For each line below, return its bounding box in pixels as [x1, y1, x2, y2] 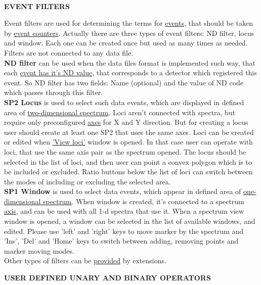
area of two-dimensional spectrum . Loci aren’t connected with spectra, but [4, 107, 236, 117]
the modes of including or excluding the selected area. [4, 176, 171, 186]
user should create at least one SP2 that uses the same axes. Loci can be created [4, 126, 254, 137]
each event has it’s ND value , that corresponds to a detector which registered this [4, 67, 257, 78]
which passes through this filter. [4, 87, 103, 98]
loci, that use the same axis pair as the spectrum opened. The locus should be [4, 146, 246, 157]
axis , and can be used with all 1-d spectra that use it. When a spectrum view [4, 206, 244, 216]
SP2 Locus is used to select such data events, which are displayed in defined [4, 97, 244, 107]
